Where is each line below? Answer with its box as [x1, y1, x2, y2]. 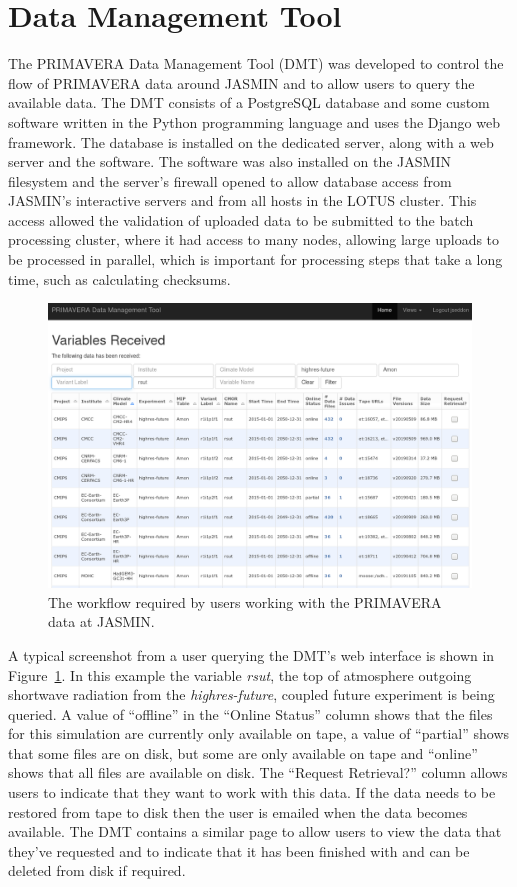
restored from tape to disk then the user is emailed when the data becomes [8, 801, 468, 822]
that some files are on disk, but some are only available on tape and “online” [8, 742, 478, 763]
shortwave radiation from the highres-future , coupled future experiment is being [8, 684, 495, 705]
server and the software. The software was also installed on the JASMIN [8, 151, 451, 172]
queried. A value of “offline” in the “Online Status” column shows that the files [8, 703, 493, 724]
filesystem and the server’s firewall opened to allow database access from [8, 170, 452, 191]
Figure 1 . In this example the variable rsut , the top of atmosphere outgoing [8, 664, 472, 685]
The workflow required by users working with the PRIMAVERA [48, 591, 442, 612]
